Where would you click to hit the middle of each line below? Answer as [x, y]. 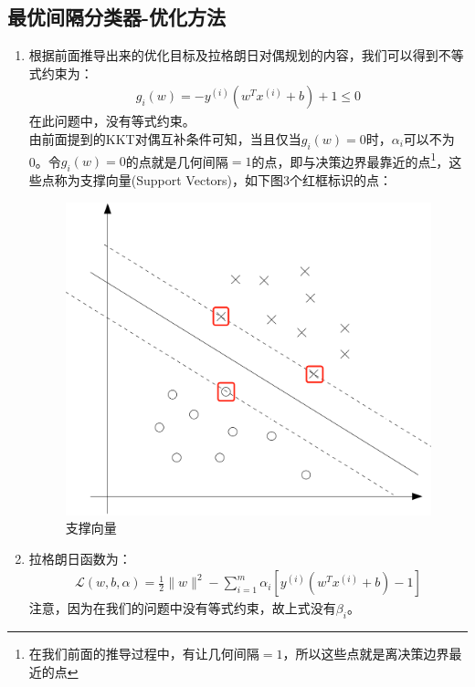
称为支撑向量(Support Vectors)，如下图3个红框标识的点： [223, 180]
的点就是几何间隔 [177, 161]
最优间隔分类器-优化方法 [117, 17]
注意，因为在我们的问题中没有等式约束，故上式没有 [182, 608]
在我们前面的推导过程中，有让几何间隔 [144, 654]
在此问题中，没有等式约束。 [112, 121]
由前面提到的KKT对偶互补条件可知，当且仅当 [165, 139]
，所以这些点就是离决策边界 [366, 654]
